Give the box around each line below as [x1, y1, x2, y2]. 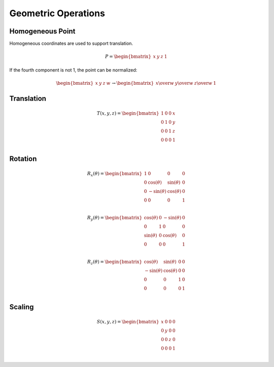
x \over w [155, 80, 175, 86]
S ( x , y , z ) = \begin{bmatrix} [96, 319, 159, 325]
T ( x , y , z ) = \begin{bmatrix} [96, 111, 159, 116]
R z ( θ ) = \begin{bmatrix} [87, 259, 142, 266]
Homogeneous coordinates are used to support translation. [9, 41, 133, 47]
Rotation [9, 154, 37, 163]
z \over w [194, 80, 213, 86]
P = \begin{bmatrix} [105, 54, 152, 59]
